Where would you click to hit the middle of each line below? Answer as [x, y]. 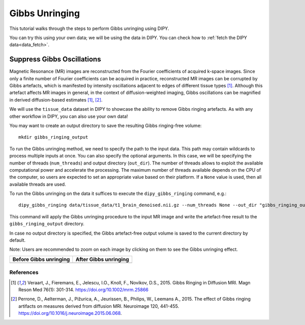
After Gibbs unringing [102, 259]
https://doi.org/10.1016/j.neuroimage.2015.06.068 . [70, 313]
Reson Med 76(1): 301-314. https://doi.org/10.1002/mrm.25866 [84, 289]
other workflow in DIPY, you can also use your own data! [69, 116]
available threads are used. [38, 184]
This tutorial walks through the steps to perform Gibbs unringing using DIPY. [89, 28]
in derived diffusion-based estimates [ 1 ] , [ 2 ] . [56, 100]
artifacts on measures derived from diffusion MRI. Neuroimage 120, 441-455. [99, 306]
